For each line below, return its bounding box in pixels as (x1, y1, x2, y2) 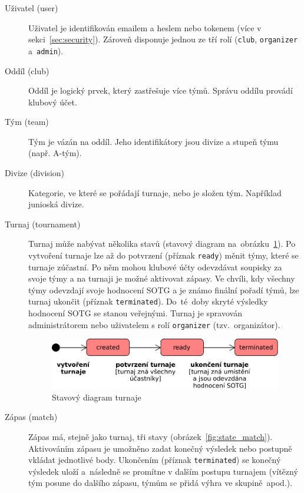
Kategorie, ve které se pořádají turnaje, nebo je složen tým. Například (28, 186, 282, 198)
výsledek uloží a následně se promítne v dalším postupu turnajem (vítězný (28, 465, 298, 477)
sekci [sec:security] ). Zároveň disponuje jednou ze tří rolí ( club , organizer (28, 33, 298, 45)
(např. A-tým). (28, 147, 82, 159)
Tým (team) (5, 115, 49, 128)
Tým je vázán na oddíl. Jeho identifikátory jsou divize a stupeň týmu (28, 135, 279, 147)
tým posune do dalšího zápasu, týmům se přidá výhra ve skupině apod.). (28, 477, 293, 489)
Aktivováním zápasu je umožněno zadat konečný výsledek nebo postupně (28, 442, 292, 454)
